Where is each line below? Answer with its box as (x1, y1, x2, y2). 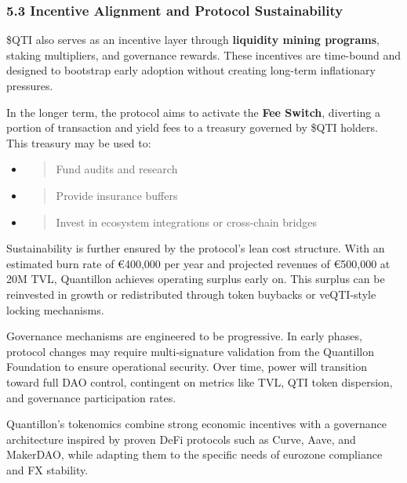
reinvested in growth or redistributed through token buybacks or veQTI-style (6, 285, 376, 302)
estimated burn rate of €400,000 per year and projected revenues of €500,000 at (6, 255, 391, 271)
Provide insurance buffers (56, 187, 178, 203)
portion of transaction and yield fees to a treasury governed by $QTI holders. (6, 119, 378, 136)
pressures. (6, 78, 53, 93)
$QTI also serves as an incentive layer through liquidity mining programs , (6, 31, 380, 48)
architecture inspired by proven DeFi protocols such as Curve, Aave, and (6, 430, 356, 447)
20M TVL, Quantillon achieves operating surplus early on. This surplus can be (6, 271, 385, 287)
